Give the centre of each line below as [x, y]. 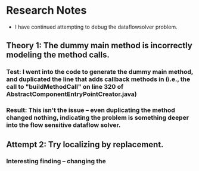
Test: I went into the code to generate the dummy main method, [100, 72]
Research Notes [46, 10]
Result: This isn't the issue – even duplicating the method [91, 110]
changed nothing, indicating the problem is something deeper [98, 118]
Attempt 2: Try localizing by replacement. [85, 144]
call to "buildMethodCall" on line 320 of [65, 87]
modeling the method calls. [58, 55]
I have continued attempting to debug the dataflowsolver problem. [96, 27]
